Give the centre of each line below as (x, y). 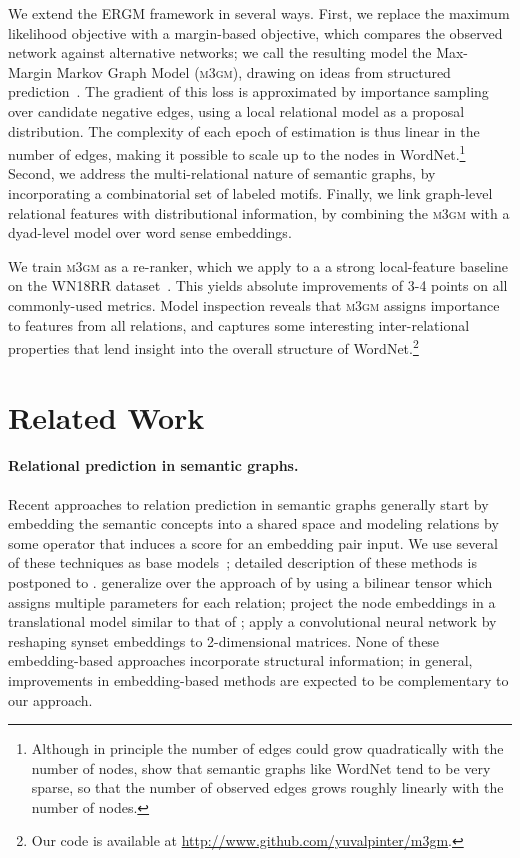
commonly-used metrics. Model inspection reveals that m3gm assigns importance (254, 304)
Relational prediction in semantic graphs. (153, 465)
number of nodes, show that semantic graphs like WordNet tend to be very (261, 767)
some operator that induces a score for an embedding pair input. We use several (253, 542)
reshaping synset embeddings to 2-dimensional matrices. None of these (224, 640)
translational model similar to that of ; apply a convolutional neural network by (252, 621)
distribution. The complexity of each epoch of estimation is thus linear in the (244, 130)
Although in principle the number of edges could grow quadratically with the (267, 748)
